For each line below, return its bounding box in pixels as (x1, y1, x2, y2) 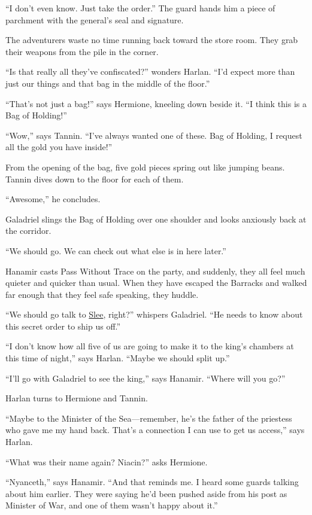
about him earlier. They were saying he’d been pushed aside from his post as (5, 487, 287, 499)
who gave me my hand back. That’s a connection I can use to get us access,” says (5, 423, 305, 436)
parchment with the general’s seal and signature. (5, 13, 184, 26)
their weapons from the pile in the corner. (5, 45, 159, 57)
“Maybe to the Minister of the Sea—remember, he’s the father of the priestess (5, 412, 292, 424)
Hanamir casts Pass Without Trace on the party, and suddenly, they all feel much (5, 264, 305, 277)
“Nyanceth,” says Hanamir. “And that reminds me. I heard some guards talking (5, 476, 299, 488)
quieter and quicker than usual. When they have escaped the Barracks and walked (5, 276, 307, 289)
